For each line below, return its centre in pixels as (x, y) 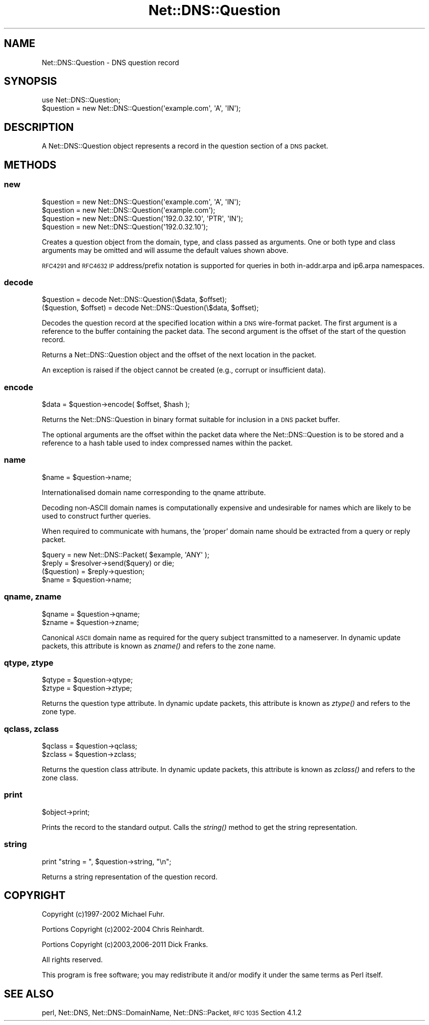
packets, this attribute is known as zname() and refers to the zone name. (159, 646)
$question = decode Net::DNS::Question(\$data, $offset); (134, 300)
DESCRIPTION (39, 127)
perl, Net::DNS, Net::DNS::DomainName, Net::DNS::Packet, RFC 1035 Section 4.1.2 (172, 1013)
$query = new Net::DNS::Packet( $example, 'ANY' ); (126, 554)
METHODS (30, 165)
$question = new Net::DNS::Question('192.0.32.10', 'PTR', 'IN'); (143, 218)
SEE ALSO (29, 994)
